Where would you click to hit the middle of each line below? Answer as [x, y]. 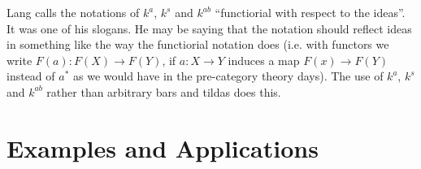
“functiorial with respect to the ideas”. [310, 12]
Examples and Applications [163, 147]
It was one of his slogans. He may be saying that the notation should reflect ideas [209, 28]
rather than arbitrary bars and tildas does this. [164, 91]
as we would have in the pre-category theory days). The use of [228, 76]
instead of [31, 76]
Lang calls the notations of [73, 12]
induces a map [264, 60]
